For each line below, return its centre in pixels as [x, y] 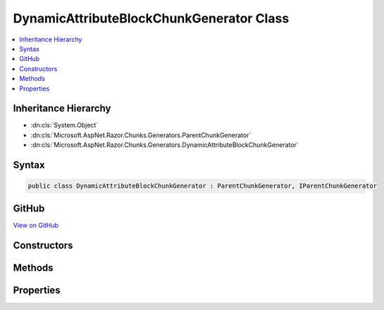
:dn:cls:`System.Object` [64, 125]
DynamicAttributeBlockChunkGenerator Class [151, 18]
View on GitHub [36, 225]
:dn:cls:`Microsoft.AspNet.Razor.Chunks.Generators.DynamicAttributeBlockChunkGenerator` [165, 145]
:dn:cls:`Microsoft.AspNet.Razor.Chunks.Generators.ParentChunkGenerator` [141, 135]
